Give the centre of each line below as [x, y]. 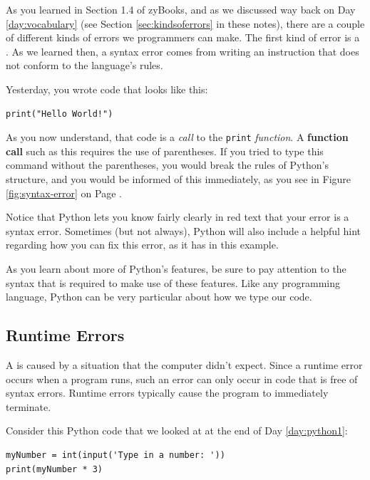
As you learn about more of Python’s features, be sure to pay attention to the [176, 268]
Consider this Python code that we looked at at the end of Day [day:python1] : [177, 431]
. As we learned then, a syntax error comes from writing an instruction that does [183, 51]
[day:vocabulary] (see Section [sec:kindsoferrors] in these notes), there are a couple [185, 23]
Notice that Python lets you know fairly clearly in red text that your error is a [178, 217]
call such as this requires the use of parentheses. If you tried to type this [165, 151]
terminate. [29, 406]
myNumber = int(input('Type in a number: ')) [115, 455]
